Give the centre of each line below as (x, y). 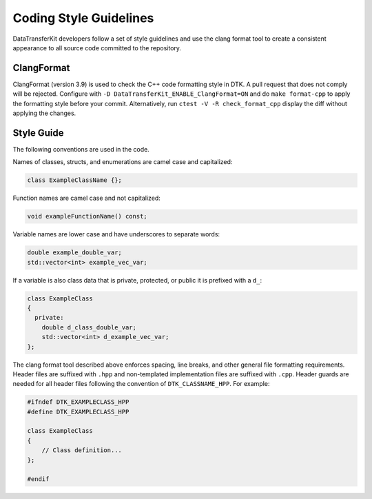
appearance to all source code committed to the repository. (97, 48)
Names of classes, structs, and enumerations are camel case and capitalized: (123, 162)
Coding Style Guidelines (83, 18)
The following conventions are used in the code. (81, 149)
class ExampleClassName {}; (74, 180)
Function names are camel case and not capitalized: (87, 198)
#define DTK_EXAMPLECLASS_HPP (78, 411)
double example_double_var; (74, 253)
